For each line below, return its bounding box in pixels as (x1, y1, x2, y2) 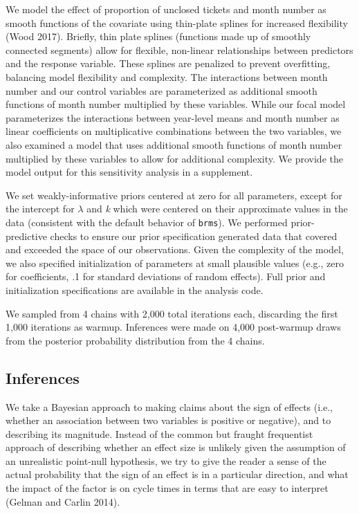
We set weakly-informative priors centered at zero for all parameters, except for (6, 187, 342, 202)
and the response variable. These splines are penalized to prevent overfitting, (6, 56, 331, 71)
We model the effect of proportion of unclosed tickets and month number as (6, 2, 326, 16)
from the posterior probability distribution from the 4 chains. (6, 333, 265, 347)
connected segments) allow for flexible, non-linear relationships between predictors (6, 42, 353, 57)
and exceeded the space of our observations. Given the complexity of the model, (6, 242, 344, 257)
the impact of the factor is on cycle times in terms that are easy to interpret (6, 481, 329, 495)
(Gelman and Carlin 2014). (6, 494, 120, 508)
